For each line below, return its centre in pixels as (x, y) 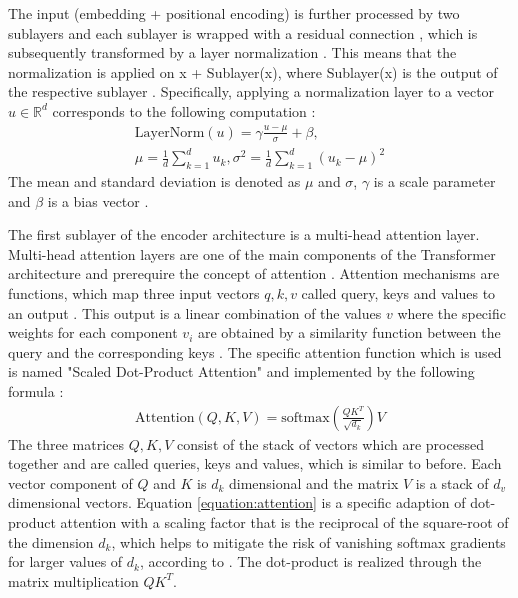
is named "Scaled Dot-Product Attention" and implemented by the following (241, 371)
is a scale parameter (434, 181)
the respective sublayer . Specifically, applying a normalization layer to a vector (251, 91)
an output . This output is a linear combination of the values (195, 312)
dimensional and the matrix (313, 482)
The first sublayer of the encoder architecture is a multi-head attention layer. (244, 234)
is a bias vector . (98, 200)
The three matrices (66, 443)
